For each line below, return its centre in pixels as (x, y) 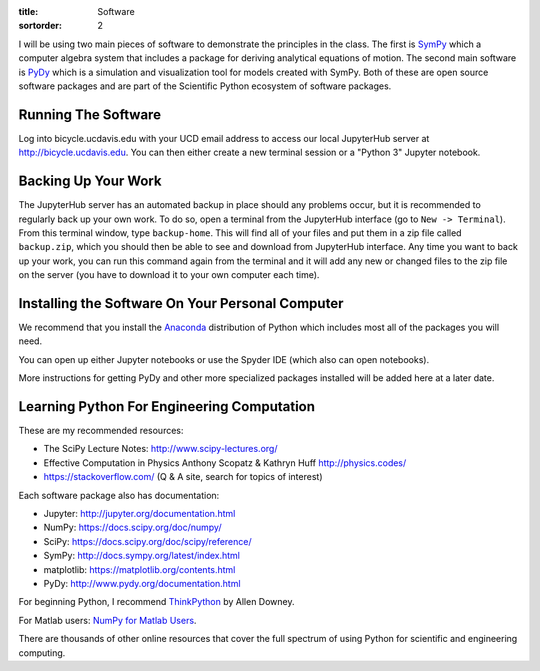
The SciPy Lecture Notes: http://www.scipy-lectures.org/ (160, 449)
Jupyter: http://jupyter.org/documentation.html (139, 514)
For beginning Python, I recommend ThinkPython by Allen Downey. (156, 602)
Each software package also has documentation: (119, 495)
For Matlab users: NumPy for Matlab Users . (107, 620)
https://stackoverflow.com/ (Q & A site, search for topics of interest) (183, 477)
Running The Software (90, 114)
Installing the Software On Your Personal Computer (181, 303)
